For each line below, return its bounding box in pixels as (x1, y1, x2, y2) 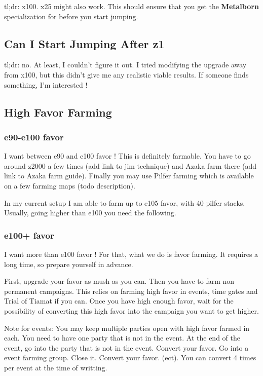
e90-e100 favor (4, 130, 64, 143)
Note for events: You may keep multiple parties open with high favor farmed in (4, 322, 250, 333)
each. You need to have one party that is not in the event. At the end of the (4, 332, 240, 343)
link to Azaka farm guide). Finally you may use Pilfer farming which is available (4, 170, 254, 181)
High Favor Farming (4, 104, 112, 120)
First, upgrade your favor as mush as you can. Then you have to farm (4, 276, 220, 286)
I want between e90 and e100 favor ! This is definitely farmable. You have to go (4, 151, 251, 161)
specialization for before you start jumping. (4, 11, 138, 21)
